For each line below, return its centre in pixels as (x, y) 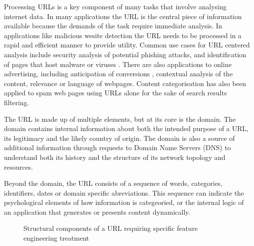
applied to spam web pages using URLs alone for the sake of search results (116, 93)
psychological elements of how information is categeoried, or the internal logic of (124, 202)
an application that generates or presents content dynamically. (97, 212)
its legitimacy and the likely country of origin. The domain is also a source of (119, 138)
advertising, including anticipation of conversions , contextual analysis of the (118, 74)
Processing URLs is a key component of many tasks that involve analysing (115, 6)
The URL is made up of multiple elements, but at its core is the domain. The (120, 119)
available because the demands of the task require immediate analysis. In (113, 26)
